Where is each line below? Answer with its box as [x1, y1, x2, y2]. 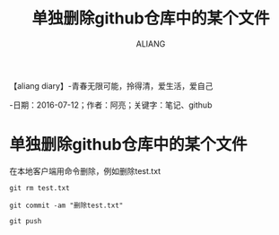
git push [9, 216, 42, 225]
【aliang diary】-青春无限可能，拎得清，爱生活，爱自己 [9, 80, 214, 91]
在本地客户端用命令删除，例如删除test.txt [9, 165, 161, 176]
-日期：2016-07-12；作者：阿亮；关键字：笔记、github [9, 100, 213, 110]
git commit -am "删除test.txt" [9, 201, 124, 210]
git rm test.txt [9, 183, 70, 193]
